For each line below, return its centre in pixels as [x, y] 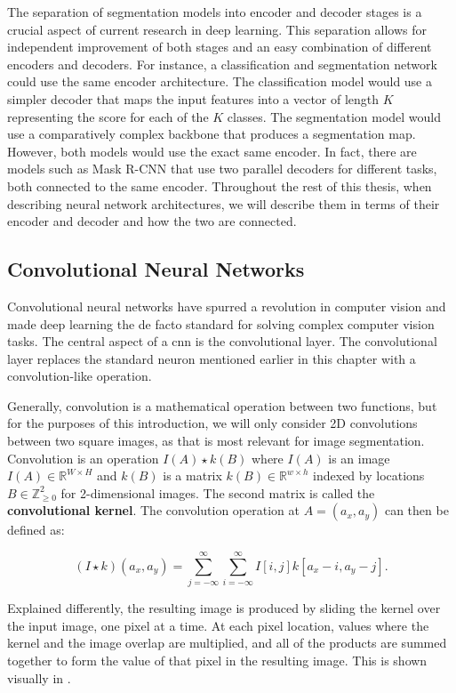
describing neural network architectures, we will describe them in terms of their [224, 203]
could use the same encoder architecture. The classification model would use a [220, 81]
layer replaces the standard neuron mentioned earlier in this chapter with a [212, 358]
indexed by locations [369, 475]
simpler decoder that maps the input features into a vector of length [193, 98]
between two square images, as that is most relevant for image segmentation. [216, 441]
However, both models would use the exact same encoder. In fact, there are [212, 151]
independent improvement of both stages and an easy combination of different [220, 47]
